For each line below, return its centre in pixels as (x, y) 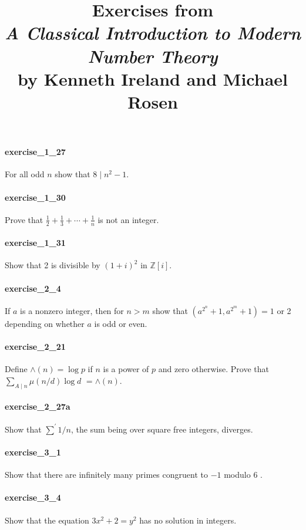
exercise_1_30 (35, 197)
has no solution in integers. (188, 520)
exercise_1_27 (35, 152)
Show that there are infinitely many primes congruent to (106, 475)
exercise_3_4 (33, 497)
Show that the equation (47, 520)
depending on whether (45, 323)
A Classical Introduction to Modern (153, 33)
